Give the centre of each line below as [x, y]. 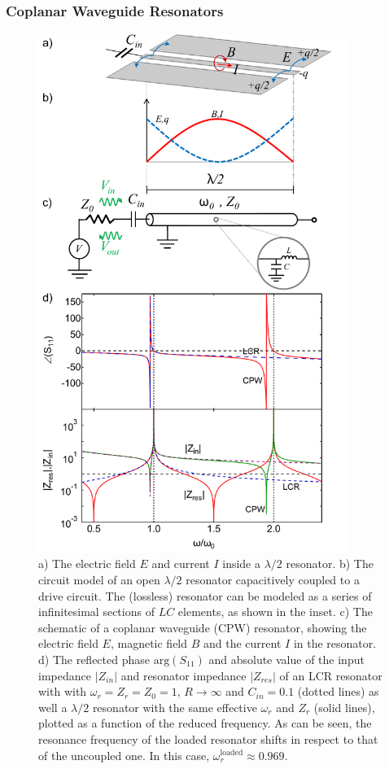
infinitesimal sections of [96, 612]
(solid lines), [344, 707]
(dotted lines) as [338, 691]
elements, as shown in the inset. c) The [275, 612]
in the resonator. [335, 643]
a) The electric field [87, 564]
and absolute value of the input [286, 659]
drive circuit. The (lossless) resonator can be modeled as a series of [205, 595]
